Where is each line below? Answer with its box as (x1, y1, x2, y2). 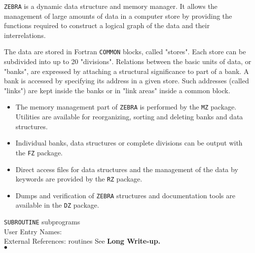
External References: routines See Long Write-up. (4, 236, 160, 246)
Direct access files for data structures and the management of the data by (15, 164, 238, 174)
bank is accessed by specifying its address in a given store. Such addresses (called (4, 75, 249, 86)
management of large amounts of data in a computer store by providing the (4, 10, 232, 21)
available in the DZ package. (15, 200, 99, 210)
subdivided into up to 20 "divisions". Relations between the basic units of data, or (4, 56, 252, 67)
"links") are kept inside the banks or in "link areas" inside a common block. (4, 85, 230, 95)
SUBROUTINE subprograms (4, 217, 80, 227)
